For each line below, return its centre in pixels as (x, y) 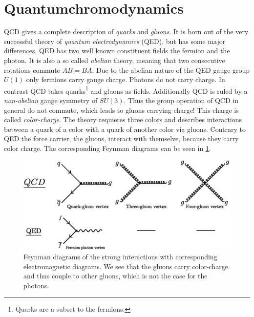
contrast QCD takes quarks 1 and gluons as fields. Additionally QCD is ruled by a (126, 90)
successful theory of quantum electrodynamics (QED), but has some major (115, 41)
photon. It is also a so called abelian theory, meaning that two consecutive (115, 60)
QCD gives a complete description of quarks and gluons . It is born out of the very (126, 32)
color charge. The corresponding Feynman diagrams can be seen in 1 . (107, 148)
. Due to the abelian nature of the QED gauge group (171, 70)
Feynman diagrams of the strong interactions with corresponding (120, 256)
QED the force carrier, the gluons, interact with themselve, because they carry (121, 138)
